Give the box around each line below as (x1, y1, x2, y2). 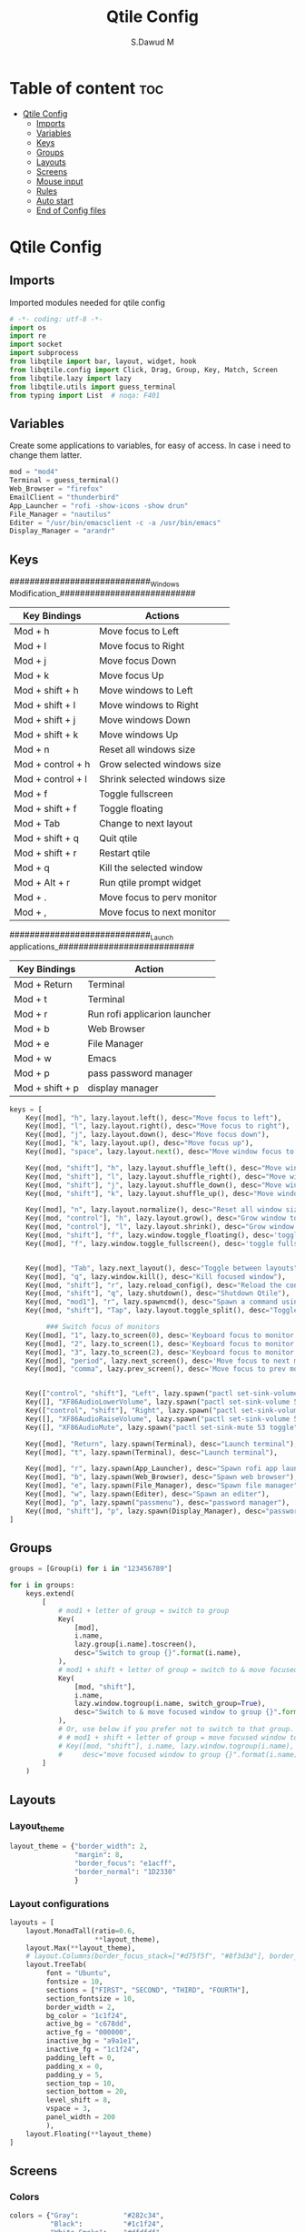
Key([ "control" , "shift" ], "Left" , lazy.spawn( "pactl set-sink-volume (25, 1389, 299, 1398)
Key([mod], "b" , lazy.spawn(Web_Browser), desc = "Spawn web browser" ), (25, 1473, 299, 1482)
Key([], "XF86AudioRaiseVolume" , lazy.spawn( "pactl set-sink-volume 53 (25, 1414, 302, 1424)
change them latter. (9, 450, 83, 461)
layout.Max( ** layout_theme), (25, 1943, 136, 1953)
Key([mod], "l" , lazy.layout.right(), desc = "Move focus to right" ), (25, 1121, 290, 1131)
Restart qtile (98, 847, 151, 859)
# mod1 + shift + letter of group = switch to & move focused (57, 1665, 299, 1674)
